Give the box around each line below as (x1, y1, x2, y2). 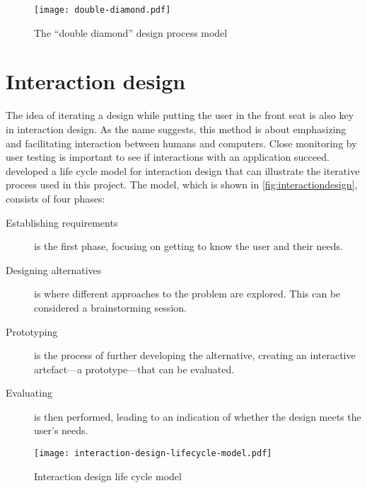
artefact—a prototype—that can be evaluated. (34, 361, 235, 376)
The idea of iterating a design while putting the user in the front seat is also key (6, 108, 354, 123)
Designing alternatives (6, 262, 102, 277)
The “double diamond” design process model (34, 25, 228, 40)
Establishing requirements (6, 215, 118, 229)
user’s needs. (34, 423, 88, 438)
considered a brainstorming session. (34, 300, 187, 314)
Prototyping (6, 324, 58, 339)
